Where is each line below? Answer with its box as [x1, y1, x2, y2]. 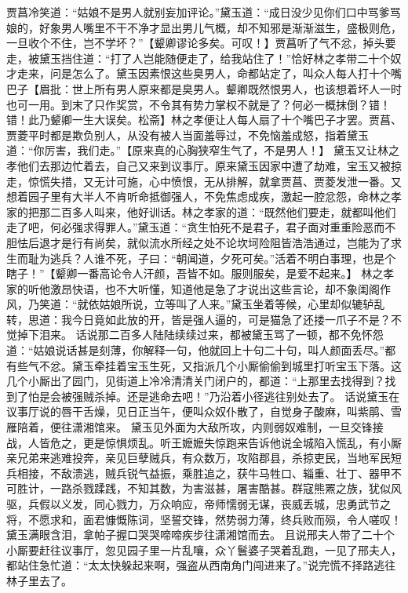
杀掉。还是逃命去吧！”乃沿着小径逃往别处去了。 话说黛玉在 [93, 387, 400, 404]
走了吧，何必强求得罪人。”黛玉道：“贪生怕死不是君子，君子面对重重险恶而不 [6, 219, 396, 235]
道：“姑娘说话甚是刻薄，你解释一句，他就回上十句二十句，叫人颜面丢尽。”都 [6, 342, 396, 358]
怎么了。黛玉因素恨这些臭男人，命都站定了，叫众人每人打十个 [71, 65, 391, 82]
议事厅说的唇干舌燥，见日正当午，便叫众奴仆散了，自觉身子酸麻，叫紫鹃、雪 [6, 403, 402, 420]
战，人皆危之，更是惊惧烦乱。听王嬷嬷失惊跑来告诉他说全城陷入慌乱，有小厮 [6, 434, 402, 450]
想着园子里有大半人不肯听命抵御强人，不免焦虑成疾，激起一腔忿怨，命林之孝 [6, 188, 402, 205]
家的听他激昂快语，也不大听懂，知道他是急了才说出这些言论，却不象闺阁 [6, 280, 380, 296]
